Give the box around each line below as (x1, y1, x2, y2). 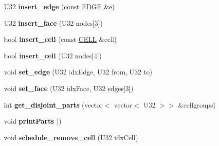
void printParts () (4, 116, 62, 126)
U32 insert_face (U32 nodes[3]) (4, 18, 103, 28)
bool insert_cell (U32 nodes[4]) (4, 50, 102, 60)
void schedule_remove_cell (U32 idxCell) (4, 132, 138, 142)
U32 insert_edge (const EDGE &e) (4, 1, 115, 11)
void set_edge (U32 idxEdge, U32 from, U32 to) (4, 67, 152, 77)
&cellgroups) (178, 99, 216, 109)
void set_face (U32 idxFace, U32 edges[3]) (4, 83, 134, 93)
